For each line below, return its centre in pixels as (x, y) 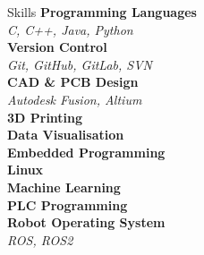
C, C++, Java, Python (70, 29)
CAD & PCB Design (73, 82)
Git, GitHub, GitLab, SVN (80, 64)
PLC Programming (68, 204)
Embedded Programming (86, 152)
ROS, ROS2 (40, 239)
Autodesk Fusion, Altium (75, 99)
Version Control (57, 47)
